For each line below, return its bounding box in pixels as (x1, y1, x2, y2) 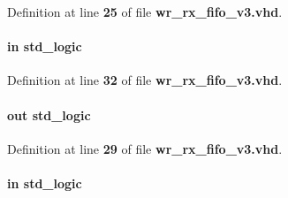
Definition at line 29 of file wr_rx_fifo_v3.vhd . (7, 139, 283, 157)
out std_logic (7, 105, 91, 124)
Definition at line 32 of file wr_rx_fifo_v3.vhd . (7, 71, 283, 89)
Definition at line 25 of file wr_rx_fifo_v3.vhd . (7, 3, 283, 20)
